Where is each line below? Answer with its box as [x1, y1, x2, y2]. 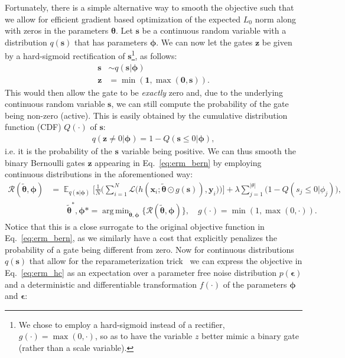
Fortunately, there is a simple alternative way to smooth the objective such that [5, 1, 294, 13]
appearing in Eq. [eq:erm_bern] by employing [95, 156, 262, 168]
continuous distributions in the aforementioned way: [5, 168, 193, 180]
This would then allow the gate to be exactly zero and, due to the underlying [5, 86, 284, 98]
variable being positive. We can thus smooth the [121, 145, 296, 157]
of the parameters [223, 278, 287, 290]
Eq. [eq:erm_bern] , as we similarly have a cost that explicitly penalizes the [5, 232, 278, 244]
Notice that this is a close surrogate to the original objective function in [5, 220, 265, 232]
